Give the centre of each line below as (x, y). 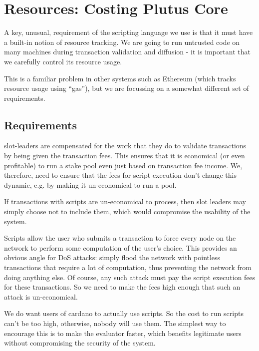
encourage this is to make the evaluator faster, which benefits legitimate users (123, 333)
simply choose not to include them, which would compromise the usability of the (127, 211)
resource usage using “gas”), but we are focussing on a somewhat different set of (127, 88)
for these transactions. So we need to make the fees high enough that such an (122, 287)
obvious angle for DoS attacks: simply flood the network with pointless (112, 257)
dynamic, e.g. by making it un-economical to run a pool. (90, 184)
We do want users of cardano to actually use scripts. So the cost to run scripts (124, 313)
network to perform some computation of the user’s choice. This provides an (121, 247)
